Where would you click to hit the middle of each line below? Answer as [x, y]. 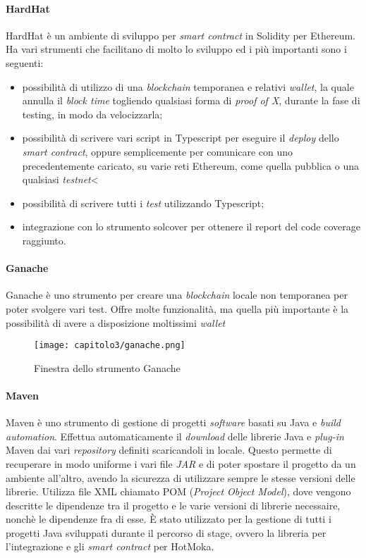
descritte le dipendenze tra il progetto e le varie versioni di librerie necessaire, [173, 505]
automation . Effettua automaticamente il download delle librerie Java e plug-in [175, 436]
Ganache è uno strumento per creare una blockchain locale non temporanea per [177, 295]
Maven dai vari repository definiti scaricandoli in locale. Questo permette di [169, 450]
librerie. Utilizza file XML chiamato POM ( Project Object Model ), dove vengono [178, 491]
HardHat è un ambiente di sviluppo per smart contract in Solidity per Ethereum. [181, 35]
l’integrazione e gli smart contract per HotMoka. [110, 546]
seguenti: [25, 62]
